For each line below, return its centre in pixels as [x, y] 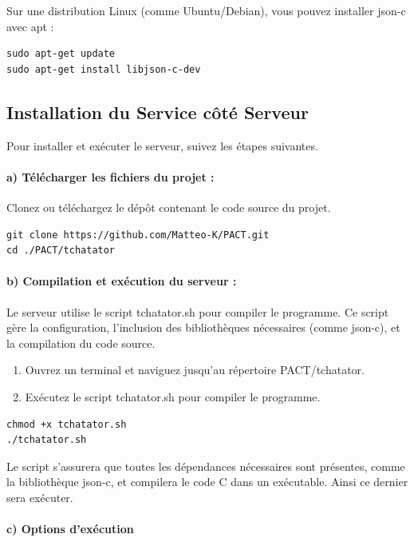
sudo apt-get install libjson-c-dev [104, 69]
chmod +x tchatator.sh [67, 424]
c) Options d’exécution [70, 529]
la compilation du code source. [81, 343]
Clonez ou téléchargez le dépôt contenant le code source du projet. [169, 207]
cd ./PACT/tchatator [61, 251]
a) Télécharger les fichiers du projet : [110, 176]
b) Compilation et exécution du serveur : [122, 281]
